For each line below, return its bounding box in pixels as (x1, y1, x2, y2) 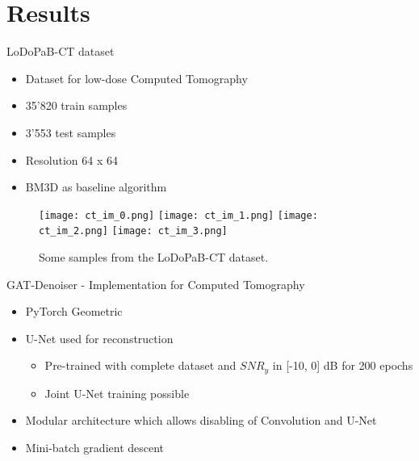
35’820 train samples (25, 97, 128, 114)
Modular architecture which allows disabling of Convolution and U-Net (25, 412, 377, 429)
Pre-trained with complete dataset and (44, 357, 237, 374)
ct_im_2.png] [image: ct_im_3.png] (39, 225, 228, 237)
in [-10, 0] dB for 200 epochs (272, 357, 413, 374)
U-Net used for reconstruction (25, 329, 174, 346)
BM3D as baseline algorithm (25, 178, 167, 195)
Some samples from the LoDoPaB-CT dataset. (39, 249, 269, 265)
